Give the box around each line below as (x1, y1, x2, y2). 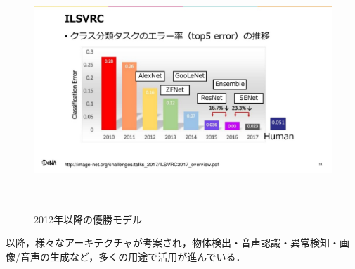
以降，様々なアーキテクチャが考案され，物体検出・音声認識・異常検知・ (6, 235, 340, 250)
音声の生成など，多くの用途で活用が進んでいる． (20, 249, 246, 263)
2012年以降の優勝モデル (34, 211, 142, 226)
